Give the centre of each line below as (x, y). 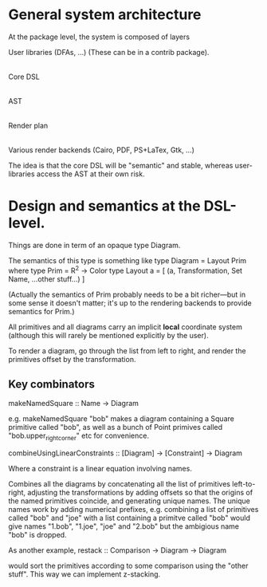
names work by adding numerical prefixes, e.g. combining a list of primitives (133, 510)
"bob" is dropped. (37, 535)
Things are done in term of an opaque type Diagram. (94, 245)
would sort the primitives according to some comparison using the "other (128, 566)
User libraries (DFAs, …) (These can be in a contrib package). (109, 52)
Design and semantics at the (104, 206)
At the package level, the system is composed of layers (99, 37)
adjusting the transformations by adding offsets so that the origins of (140, 493)
